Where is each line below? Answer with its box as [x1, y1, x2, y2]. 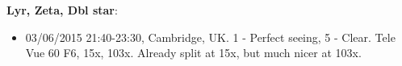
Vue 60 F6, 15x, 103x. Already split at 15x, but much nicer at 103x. [25, 44, 362, 61]
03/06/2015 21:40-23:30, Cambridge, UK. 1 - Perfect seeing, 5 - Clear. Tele [25, 28, 396, 45]
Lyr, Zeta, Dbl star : [6, 2, 118, 18]
